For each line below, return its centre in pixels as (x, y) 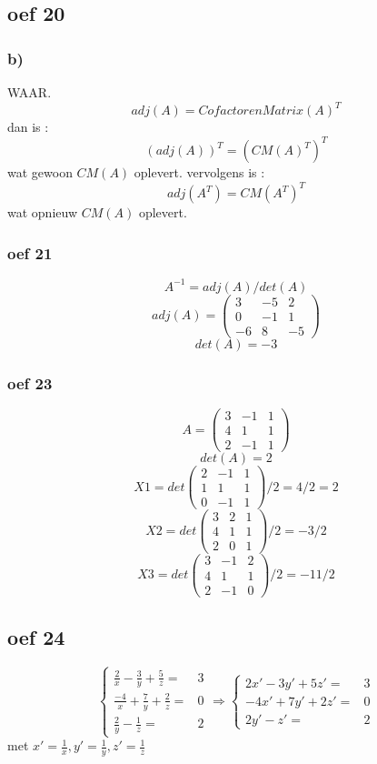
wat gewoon (40, 172)
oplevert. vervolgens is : (199, 172)
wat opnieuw (42, 212)
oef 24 (36, 636)
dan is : (28, 127)
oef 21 (30, 252)
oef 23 (30, 382)
